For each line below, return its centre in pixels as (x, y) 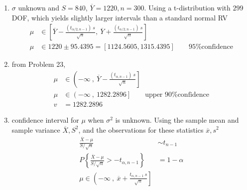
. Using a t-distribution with (187, 7)
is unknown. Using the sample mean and (177, 119)
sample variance (36, 129)
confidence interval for (45, 119)
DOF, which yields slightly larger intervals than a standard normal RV (120, 17)
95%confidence (211, 47)
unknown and (39, 7)
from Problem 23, (39, 64)
